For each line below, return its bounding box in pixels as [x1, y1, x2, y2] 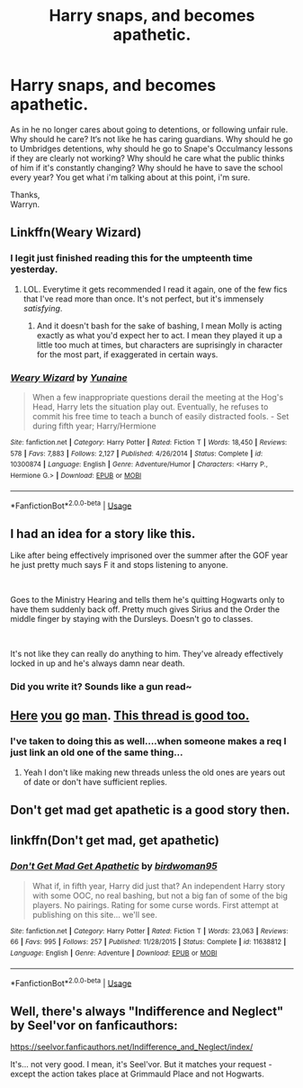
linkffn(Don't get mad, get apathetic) [10, 833, 219, 849]
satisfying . [22, 302, 63, 313]
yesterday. [10, 263, 58, 275]
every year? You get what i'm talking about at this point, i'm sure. [10, 172, 251, 183]
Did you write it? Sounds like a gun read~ [10, 680, 192, 693]
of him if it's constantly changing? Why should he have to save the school [10, 162, 283, 173]
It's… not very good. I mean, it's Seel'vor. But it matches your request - [10, 1059, 272, 1070]
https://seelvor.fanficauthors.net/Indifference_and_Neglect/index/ [10, 1041, 254, 1053]
